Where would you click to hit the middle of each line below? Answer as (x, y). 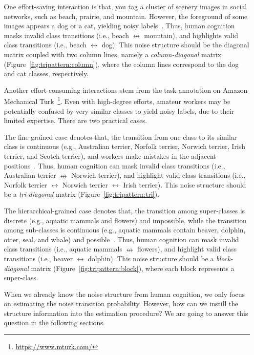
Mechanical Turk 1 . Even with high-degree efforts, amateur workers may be (117, 100)
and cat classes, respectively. (46, 73)
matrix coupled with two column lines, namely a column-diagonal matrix (113, 54)
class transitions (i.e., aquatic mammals (63, 249)
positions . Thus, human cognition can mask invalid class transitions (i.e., (115, 165)
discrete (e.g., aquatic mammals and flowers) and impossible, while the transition (125, 220)
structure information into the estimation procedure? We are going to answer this (126, 313)
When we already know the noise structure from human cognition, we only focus (125, 294)
